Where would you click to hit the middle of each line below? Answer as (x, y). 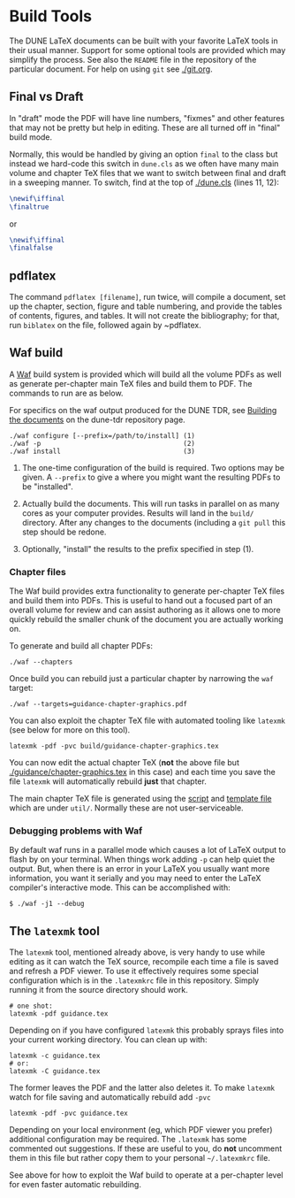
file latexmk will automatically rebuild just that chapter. (108, 781)
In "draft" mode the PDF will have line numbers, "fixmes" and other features (147, 118)
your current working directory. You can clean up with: (108, 1040)
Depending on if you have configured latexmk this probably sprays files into (147, 1030)
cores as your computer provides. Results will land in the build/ (138, 513)
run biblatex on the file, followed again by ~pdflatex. (105, 326)
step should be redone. (64, 532)
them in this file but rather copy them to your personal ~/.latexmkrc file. (140, 1158)
